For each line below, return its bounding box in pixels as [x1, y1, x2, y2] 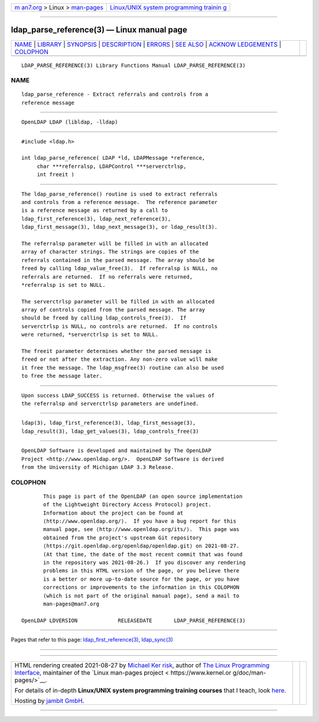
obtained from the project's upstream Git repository [43, 534, 202, 541]
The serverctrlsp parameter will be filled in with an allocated [21, 298, 215, 305]
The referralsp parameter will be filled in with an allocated [21, 240, 209, 247]
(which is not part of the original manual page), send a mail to [43, 592, 240, 599]
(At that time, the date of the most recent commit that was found [43, 551, 243, 558]
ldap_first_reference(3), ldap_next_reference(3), [21, 215, 171, 222]
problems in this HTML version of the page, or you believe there [43, 568, 240, 574]
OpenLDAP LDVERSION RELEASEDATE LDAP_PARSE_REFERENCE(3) [21, 617, 246, 624]
